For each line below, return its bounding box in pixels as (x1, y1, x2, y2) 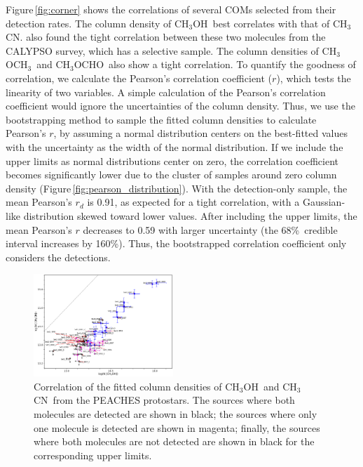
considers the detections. (6, 249, 111, 264)
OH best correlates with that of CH (193, 15, 348, 30)
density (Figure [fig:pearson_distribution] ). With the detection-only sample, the (6, 180, 348, 195)
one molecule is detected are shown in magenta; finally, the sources (34, 420, 320, 435)
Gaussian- (302, 195, 345, 209)
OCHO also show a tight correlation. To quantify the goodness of (74, 57, 356, 72)
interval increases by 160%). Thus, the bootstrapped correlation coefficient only (6, 236, 347, 251)
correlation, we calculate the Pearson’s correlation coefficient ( (6, 70, 273, 85)
